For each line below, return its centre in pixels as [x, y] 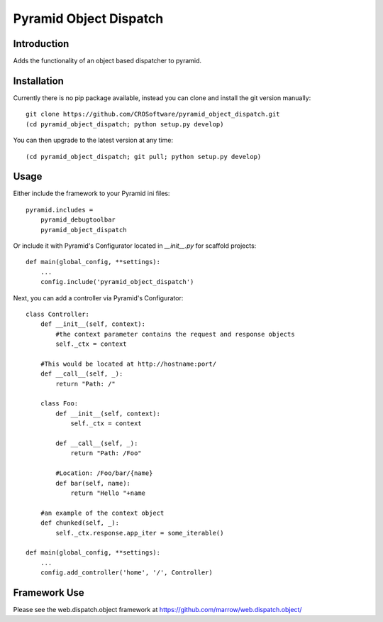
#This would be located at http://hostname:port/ [128, 364]
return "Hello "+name [108, 493]
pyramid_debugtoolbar [78, 220]
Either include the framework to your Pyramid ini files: [91, 193]
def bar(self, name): [93, 483]
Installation [38, 81]
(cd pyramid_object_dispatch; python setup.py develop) [125, 124]
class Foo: [59, 404]
